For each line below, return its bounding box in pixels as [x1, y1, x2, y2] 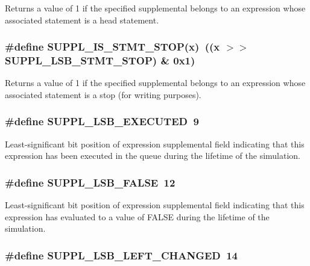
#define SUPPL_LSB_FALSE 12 [5, 175, 176, 190]
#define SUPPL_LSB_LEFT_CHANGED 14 [5, 247, 238, 262]
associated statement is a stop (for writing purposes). [5, 88, 201, 101]
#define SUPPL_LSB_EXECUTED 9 [5, 114, 199, 129]
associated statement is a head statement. [5, 13, 159, 26]
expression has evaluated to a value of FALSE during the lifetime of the [5, 210, 270, 223]
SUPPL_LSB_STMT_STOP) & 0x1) [5, 53, 195, 68]
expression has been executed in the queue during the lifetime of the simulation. [5, 149, 300, 162]
